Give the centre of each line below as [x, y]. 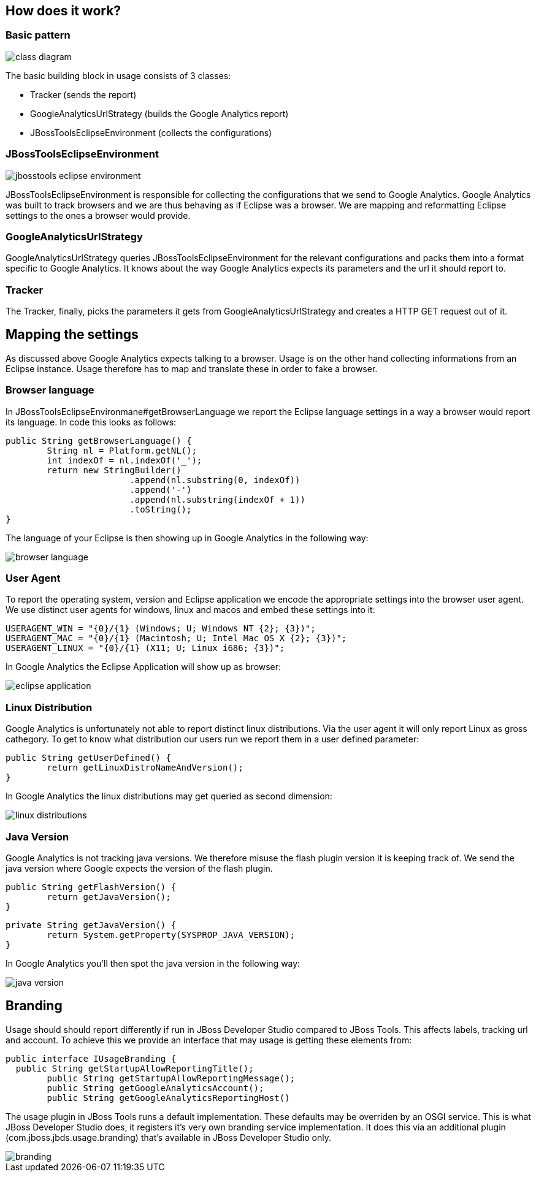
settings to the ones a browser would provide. [98, 215]
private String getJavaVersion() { [91, 925]
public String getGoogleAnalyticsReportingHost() [168, 1098]
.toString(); [161, 509]
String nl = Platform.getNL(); [122, 450]
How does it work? [63, 11]
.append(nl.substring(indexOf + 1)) [217, 499]
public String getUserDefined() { [88, 758]
